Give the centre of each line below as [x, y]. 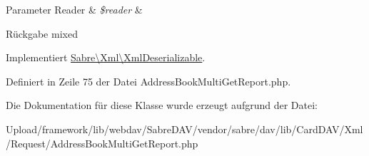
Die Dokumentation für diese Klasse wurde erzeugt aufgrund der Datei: [162, 105]
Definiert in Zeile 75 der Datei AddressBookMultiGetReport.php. [148, 81]
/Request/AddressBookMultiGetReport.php [102, 143]
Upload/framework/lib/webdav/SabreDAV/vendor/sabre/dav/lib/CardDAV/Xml [184, 129]
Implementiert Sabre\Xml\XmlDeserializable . [106, 57]
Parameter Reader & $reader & [74, 9]
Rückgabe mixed [42, 33]
